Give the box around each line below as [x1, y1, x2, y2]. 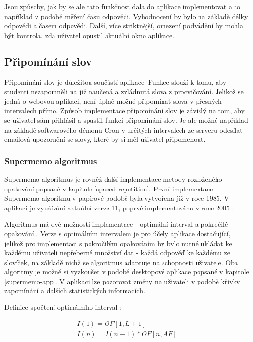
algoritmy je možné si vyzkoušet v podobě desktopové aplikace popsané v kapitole [4, 266, 249, 277]
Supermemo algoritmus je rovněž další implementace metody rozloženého [4, 173, 222, 184]
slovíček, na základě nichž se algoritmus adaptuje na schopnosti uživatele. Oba [4, 257, 238, 267]
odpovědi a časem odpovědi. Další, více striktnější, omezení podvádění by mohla [4, 20, 243, 31]
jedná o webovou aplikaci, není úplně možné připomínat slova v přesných [4, 95, 222, 106]
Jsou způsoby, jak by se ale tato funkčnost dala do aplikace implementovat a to [4, 1, 241, 11]
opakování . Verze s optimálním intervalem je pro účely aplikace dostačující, [4, 228, 231, 238]
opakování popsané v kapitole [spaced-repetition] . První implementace [4, 183, 213, 193]
